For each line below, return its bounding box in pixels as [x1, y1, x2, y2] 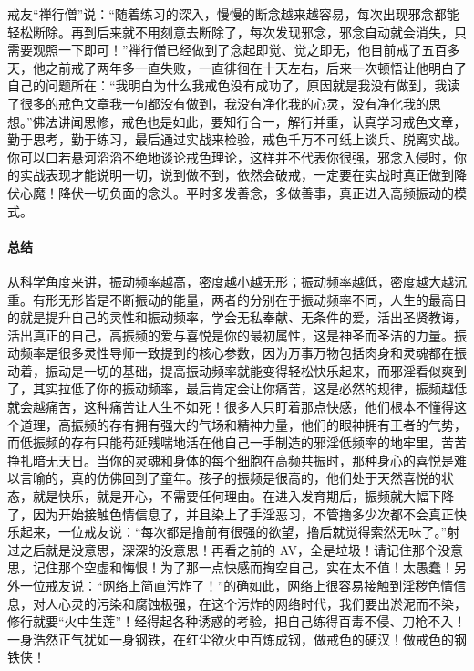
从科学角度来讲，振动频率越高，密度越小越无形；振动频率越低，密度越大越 [7, 271, 454, 290]
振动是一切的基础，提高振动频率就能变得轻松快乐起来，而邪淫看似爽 [45, 361, 454, 380]
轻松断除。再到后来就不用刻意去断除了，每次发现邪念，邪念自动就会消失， [7, 22, 454, 41]
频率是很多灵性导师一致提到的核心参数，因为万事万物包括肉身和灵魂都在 [19, 343, 454, 362]
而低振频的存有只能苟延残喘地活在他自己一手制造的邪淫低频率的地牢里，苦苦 [7, 433, 467, 452]
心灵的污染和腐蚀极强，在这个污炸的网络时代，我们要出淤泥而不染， [57, 593, 467, 613]
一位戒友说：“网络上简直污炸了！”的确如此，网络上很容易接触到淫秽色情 [19, 576, 454, 595]
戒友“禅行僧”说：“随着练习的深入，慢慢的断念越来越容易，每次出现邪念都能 [7, 5, 459, 23]
